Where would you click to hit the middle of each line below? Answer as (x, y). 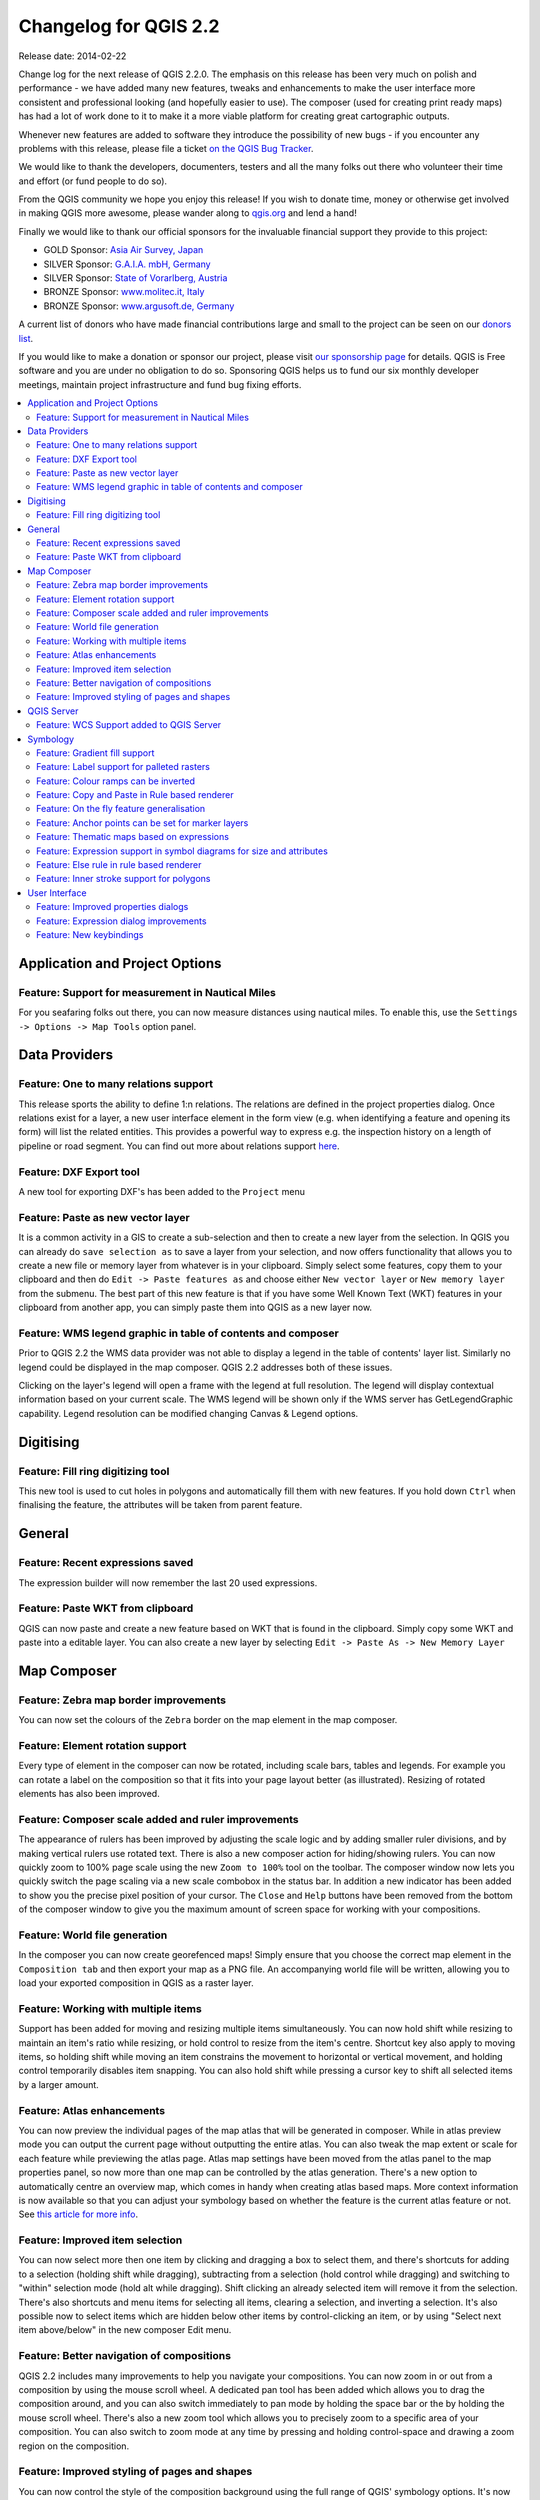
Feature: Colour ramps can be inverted (115, 781)
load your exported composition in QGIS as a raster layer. (136, 1983)
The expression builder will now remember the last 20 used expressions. (168, 1582)
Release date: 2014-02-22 (72, 56)
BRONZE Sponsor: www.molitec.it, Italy (124, 292)
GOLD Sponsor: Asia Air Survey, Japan (123, 250)
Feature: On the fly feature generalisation (121, 809)
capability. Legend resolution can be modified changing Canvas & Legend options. (188, 1413)
